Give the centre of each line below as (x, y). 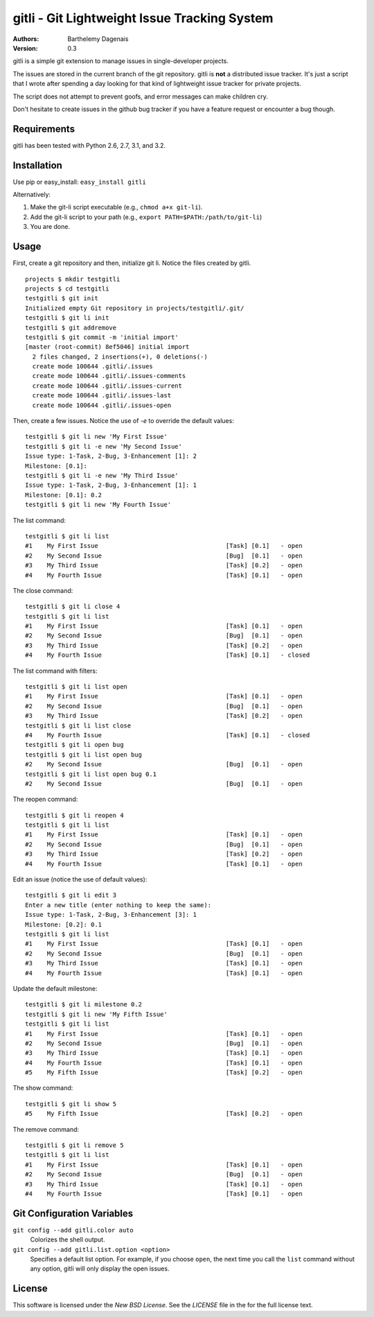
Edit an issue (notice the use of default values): (80, 879)
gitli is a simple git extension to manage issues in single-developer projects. (121, 61)
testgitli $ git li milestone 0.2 (83, 1005)
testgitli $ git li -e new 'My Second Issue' (104, 446)
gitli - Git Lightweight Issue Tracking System (143, 18)
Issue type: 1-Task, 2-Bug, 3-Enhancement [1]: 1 (111, 485)
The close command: (43, 590)
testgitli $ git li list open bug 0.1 (91, 774)
